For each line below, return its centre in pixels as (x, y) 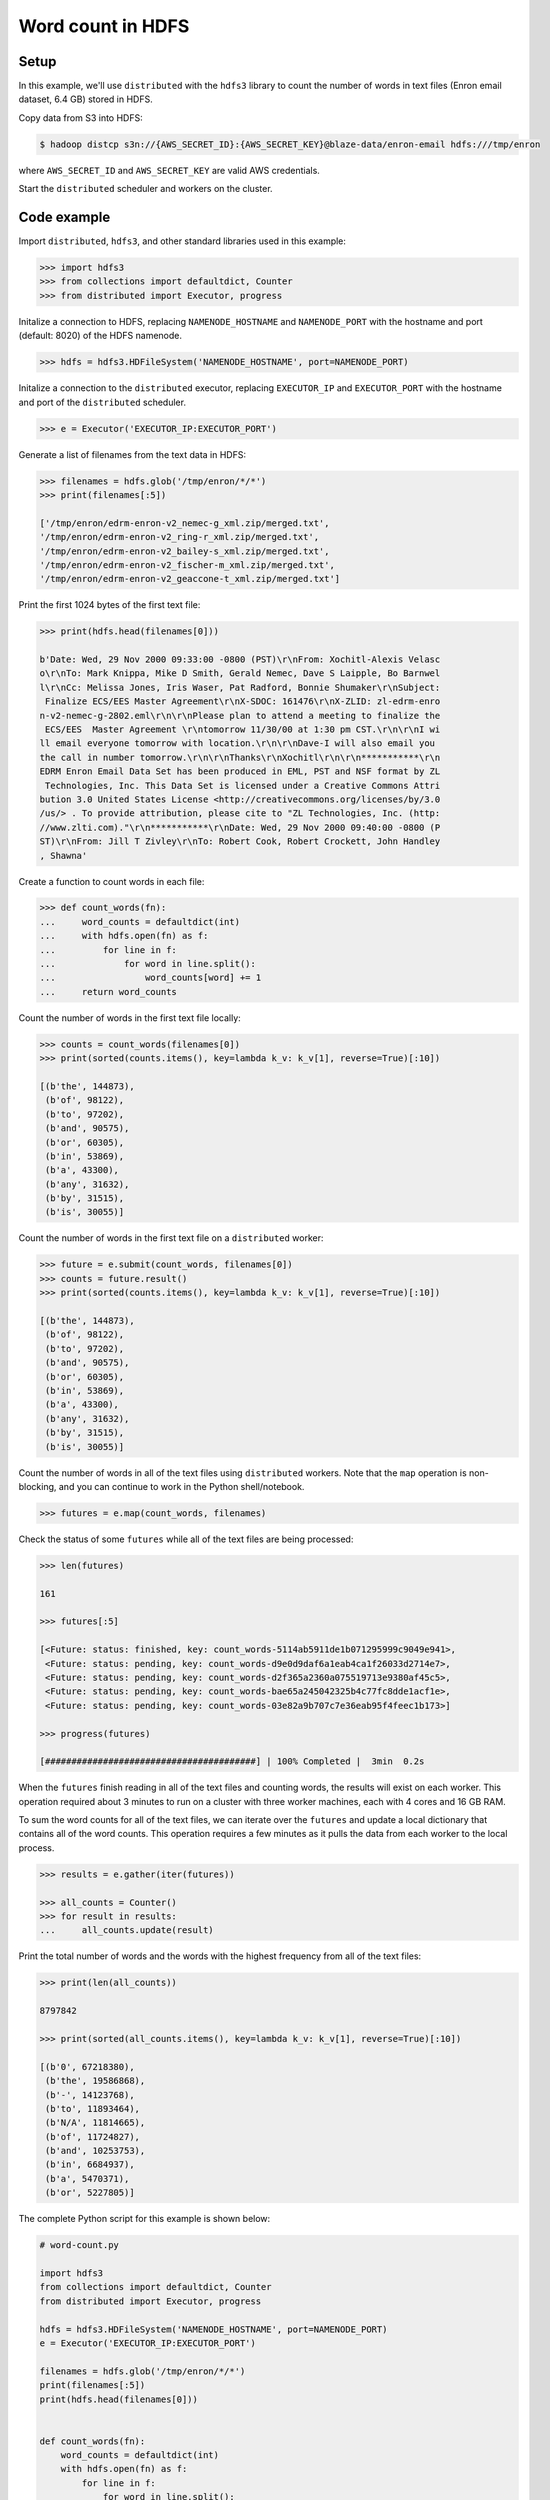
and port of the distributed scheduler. (102, 402)
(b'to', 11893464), (92, 2108)
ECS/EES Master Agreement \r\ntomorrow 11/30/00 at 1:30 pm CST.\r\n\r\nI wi (243, 729)
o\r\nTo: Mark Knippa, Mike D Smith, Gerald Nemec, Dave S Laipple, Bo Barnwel (240, 673)
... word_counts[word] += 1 (150, 978)
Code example (64, 217)
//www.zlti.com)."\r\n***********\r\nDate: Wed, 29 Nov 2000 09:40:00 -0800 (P (240, 827)
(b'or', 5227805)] (90, 2193)
